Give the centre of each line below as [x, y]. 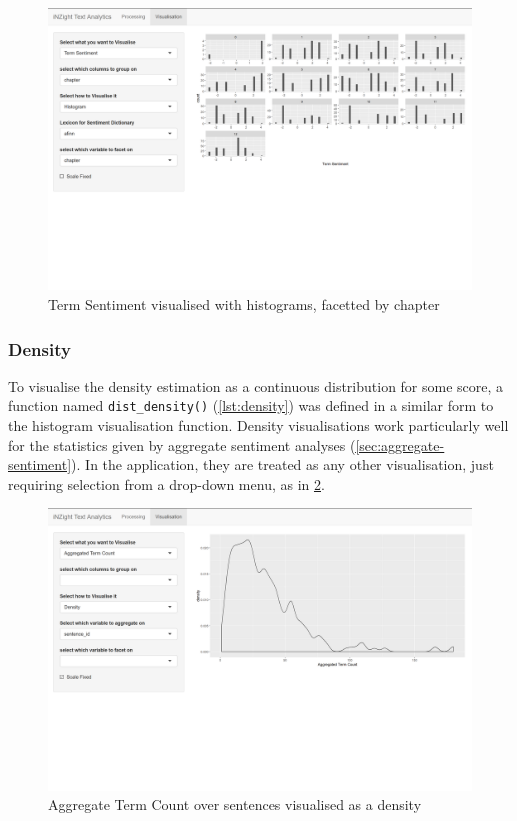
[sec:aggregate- [400, 444]
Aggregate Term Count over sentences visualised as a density [235, 804]
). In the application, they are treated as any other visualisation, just [282, 464]
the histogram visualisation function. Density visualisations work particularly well [258, 425]
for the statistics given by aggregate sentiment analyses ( [182, 444]
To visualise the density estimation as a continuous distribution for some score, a [256, 385]
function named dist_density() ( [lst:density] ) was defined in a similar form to [251, 405]
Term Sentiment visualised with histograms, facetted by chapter [244, 303]
